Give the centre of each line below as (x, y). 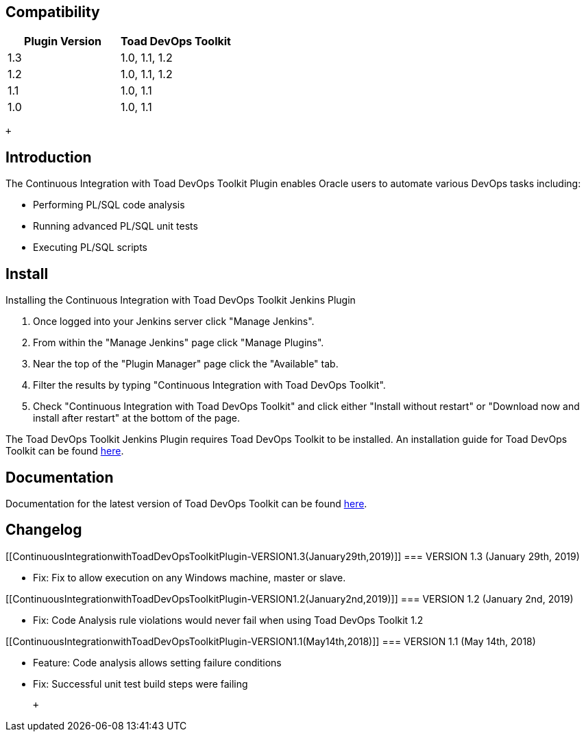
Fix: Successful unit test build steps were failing (141, 684)
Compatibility (53, 12)
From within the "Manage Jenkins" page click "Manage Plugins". (179, 343)
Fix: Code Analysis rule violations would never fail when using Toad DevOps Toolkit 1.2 (228, 620)
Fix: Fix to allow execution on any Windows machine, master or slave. (190, 577)
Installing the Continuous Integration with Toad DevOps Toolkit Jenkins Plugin (181, 300)
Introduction (49, 157)
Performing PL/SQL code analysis (109, 205)
